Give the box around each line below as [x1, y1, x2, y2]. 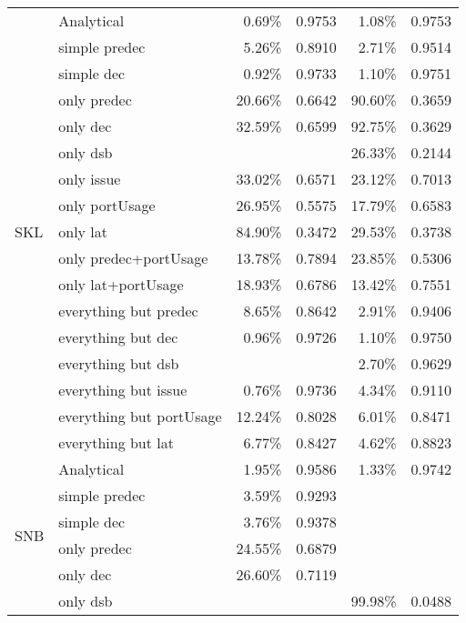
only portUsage [58, 195, 156, 216]
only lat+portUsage [58, 274, 184, 295]
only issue [58, 168, 121, 189]
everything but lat [58, 432, 174, 453]
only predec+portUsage [58, 247, 208, 268]
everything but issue [58, 379, 187, 400]
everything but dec [58, 327, 178, 347]
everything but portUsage [58, 406, 222, 427]
